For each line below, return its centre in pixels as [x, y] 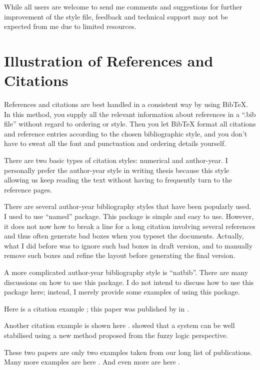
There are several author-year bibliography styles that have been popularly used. [128, 206]
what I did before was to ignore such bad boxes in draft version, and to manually [128, 245]
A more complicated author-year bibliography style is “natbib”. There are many [126, 272]
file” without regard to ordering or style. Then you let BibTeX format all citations [130, 124]
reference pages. [28, 189]
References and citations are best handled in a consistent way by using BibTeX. [126, 104]
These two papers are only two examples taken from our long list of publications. [128, 352]
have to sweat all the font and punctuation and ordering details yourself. [115, 143]
